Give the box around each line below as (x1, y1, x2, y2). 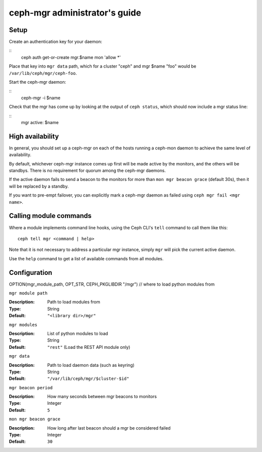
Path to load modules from (47, 299, 100, 305)
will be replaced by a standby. (9, 183, 69, 189)
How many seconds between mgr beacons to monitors (47, 394, 157, 399)
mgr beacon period (9, 385, 53, 390)
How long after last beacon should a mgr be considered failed (47, 425, 171, 431)
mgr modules (9, 322, 37, 327)
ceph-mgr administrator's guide (9, 7, 142, 18)
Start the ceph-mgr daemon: (9, 79, 66, 85)
